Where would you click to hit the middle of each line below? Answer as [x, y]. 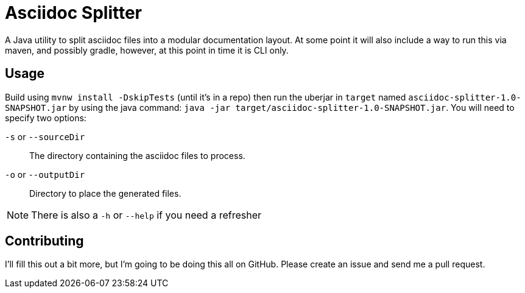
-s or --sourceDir [45, 136]
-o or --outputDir [45, 174]
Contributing [44, 241]
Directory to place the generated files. [105, 193]
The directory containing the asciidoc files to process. [137, 155]
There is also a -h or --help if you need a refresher [146, 215]
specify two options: [46, 118]
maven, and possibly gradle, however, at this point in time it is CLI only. [147, 50]
